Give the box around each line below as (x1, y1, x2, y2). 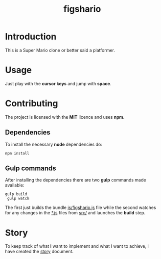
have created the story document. (5, 249, 73, 255)
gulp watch (7, 196, 29, 201)
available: (5, 182, 24, 188)
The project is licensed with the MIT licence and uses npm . (5, 114, 125, 120)
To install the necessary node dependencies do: (5, 141, 103, 147)
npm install (5, 151, 29, 155)
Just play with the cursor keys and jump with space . (5, 80, 112, 86)
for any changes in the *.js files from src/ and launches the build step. (5, 210, 146, 216)
